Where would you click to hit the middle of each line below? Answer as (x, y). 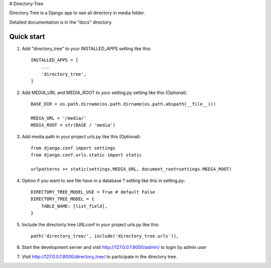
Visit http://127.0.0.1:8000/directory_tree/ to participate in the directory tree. (100, 256)
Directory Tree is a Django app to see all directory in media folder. (77, 13)
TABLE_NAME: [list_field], (74, 206)
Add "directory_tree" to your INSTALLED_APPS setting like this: (87, 48)
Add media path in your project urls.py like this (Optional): (82, 136)
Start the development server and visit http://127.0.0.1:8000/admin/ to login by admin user (114, 247)
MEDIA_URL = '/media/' (59, 118)
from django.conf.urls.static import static (87, 155)
